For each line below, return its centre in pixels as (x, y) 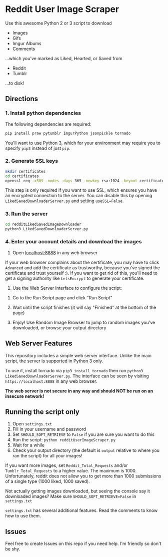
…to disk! (14, 83)
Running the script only (42, 412)
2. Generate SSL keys (32, 161)
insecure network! (25, 396)
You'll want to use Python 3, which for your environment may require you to (83, 143)
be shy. (13, 549)
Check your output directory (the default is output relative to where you (86, 450)
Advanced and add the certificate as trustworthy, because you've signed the (82, 267)
